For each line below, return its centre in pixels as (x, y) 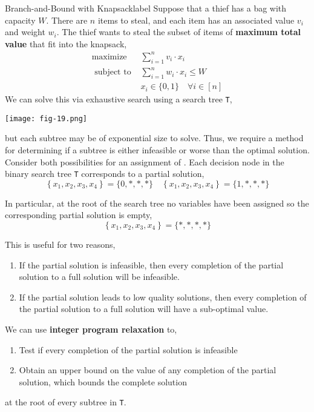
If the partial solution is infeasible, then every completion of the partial (151, 264)
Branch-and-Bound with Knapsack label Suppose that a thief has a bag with (146, 8)
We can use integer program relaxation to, (91, 329)
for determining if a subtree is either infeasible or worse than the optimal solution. (157, 149)
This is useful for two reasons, (60, 244)
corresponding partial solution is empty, (79, 215)
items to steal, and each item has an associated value (196, 20)
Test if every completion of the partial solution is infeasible (128, 349)
